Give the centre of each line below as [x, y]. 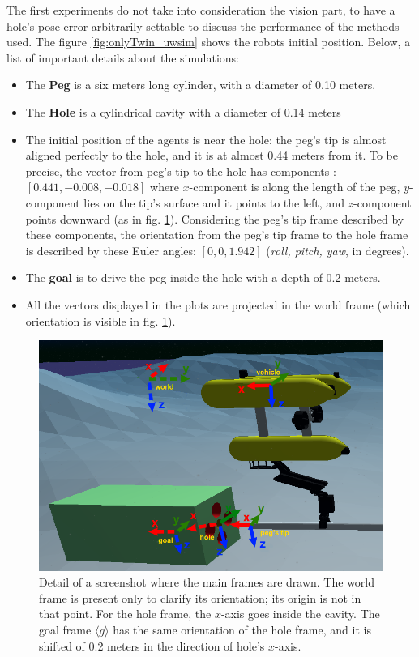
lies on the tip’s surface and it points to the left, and [214, 202]
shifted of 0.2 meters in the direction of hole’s [152, 645]
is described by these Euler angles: [111, 250]
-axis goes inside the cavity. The [300, 614]
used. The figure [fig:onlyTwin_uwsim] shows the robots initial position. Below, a [209, 42]
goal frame [65, 629]
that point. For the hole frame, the [125, 614]
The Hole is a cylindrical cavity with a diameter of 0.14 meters [183, 111]
